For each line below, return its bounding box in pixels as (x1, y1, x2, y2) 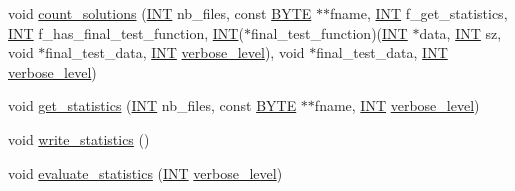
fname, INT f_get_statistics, (329, 3, 508, 23)
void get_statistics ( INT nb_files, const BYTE (8, 95, 297, 116)
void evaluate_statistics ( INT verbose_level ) (8, 162, 283, 183)
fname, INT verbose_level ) (314, 95, 480, 116)
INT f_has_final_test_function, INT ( (8, 22, 244, 43)
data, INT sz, (419, 22, 502, 43)
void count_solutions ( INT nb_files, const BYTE (8, 3, 312, 23)
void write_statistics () (8, 128, 150, 149)
